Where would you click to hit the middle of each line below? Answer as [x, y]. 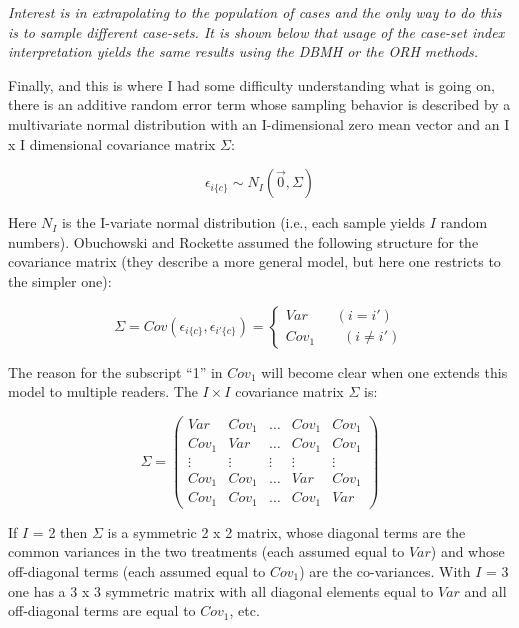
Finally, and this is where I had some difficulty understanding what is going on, [251, 84]
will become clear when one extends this [384, 371]
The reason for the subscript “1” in [115, 371]
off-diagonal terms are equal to [102, 610]
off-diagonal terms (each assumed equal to [137, 570]
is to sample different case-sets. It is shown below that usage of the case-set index [256, 31]
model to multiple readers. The [103, 391]
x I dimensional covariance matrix [112, 143]
